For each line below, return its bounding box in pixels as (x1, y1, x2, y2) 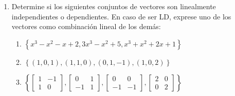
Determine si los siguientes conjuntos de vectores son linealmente (11, 1, 216, 11)
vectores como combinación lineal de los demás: (11, 21, 161, 32)
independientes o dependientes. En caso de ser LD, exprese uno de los (11, 11, 231, 21)
